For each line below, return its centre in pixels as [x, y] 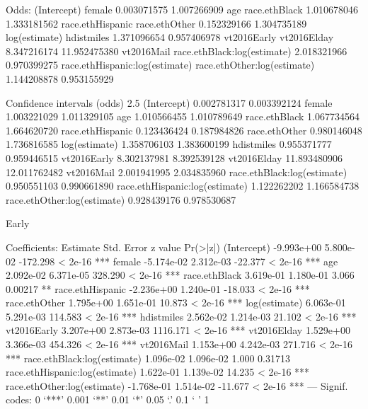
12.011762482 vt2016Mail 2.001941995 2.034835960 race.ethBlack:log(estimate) [177, 172]
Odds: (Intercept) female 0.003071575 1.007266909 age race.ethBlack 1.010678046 [182, 9]
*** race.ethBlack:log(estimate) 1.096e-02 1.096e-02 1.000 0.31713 [148, 358]
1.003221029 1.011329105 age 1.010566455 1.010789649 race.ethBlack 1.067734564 [183, 116]
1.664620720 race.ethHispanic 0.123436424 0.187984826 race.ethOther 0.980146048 [184, 130]
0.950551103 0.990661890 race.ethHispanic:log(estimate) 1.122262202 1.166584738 [183, 186]
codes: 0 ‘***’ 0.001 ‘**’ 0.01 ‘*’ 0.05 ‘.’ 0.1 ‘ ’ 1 [108, 399]
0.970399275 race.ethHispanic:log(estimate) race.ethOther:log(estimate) [160, 65]
